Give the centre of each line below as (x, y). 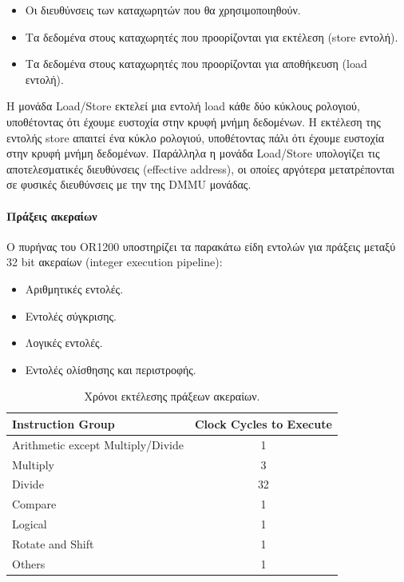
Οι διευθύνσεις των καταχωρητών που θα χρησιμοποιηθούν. (163, 10)
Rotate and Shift (53, 543)
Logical (30, 524)
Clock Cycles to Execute (263, 423)
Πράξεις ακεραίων (52, 215)
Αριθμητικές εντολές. (74, 288)
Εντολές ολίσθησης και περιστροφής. (111, 369)
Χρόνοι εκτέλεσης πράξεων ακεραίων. (172, 396)
